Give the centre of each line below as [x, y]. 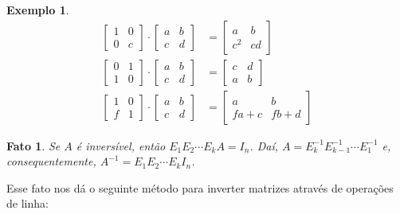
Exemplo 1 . [38, 10]
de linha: [27, 203]
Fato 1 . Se [33, 145]
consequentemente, [51, 161]
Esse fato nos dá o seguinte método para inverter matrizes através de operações [200, 187]
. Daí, [264, 145]
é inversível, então [121, 145]
